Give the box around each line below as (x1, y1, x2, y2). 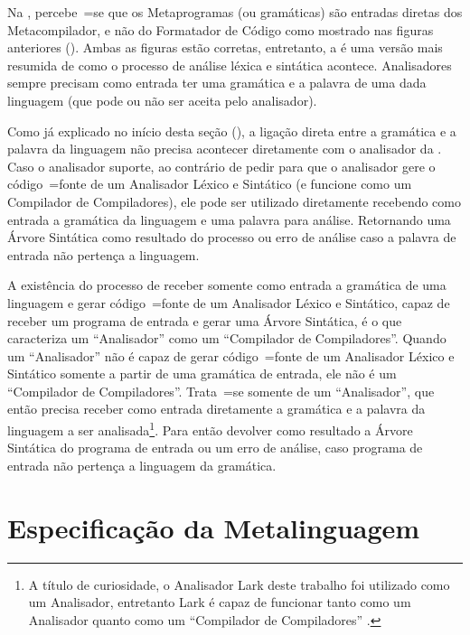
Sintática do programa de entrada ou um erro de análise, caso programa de (7, 438, 423, 457)
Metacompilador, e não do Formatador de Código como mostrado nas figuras (7, 20, 434, 39)
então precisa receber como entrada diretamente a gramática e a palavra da (7, 399, 426, 418)
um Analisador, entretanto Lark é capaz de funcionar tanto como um (28, 593, 411, 612)
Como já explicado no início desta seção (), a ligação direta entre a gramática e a (7, 121, 456, 140)
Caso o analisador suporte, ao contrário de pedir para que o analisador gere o (7, 156, 436, 175)
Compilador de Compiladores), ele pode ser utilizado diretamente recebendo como (7, 191, 461, 210)
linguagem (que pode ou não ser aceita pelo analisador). (7, 90, 317, 109)
